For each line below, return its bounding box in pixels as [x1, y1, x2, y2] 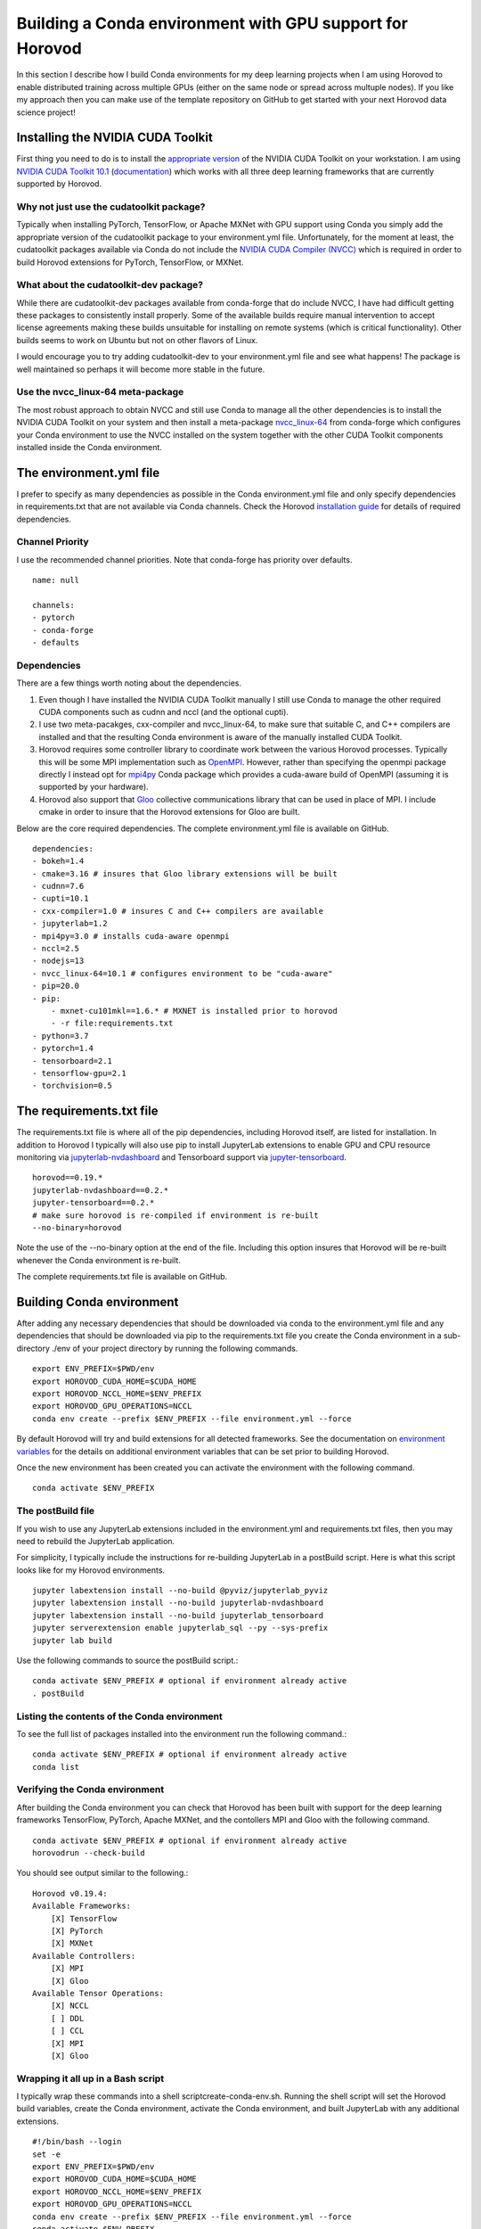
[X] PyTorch [50, 1926, 103, 1936]
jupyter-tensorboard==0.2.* [32, 1197, 155, 1208]
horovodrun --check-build [32, 1848, 146, 1858]
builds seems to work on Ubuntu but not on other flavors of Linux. [16, 334, 258, 345]
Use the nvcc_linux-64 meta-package [16, 386, 184, 399]
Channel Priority [16, 536, 89, 548]
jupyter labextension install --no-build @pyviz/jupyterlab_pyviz [32, 1585, 329, 1596]
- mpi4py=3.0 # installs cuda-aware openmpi [32, 931, 231, 941]
